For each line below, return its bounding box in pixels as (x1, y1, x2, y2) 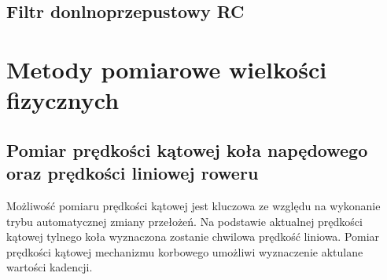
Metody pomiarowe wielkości (6, 53, 327, 85)
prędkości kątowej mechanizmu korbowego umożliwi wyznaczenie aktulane (6, 243, 363, 260)
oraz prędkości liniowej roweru (6, 161, 259, 185)
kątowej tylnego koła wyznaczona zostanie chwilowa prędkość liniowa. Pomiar (6, 228, 380, 245)
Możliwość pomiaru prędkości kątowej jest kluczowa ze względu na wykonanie (6, 197, 381, 213)
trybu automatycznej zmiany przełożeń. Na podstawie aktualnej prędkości (6, 213, 363, 229)
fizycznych (6, 84, 120, 116)
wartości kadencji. (6, 259, 93, 275)
